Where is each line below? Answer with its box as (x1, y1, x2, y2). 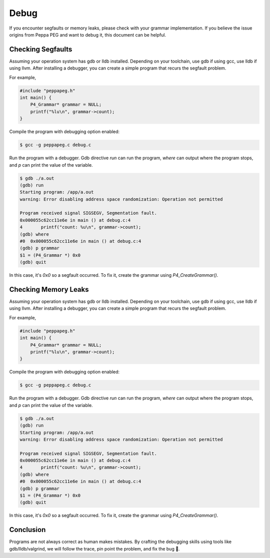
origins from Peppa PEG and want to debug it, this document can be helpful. (9, 32, 166, 38)
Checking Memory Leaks (9, 285, 89, 294)
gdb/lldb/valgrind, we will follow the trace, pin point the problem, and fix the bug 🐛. (9, 545, 180, 551)
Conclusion (9, 525, 46, 534)
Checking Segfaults (9, 45, 72, 54)
